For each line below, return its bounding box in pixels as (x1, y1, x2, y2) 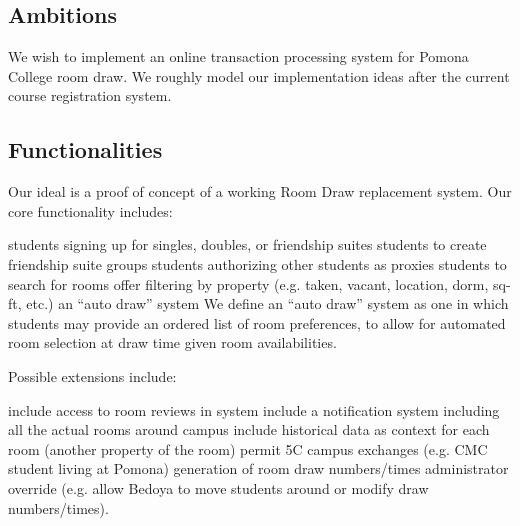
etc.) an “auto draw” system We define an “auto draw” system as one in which (26, 293, 509, 314)
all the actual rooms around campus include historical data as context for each (8, 419, 490, 440)
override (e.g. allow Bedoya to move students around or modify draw (8, 477, 429, 498)
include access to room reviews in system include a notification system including (8, 399, 500, 420)
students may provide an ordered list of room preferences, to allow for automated (8, 312, 506, 333)
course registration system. (8, 85, 172, 106)
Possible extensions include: (8, 365, 177, 386)
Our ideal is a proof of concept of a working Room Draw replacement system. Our (8, 181, 512, 202)
